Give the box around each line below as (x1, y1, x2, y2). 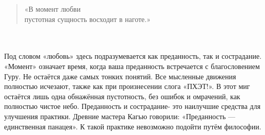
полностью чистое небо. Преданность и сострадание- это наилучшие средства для (4, 101, 261, 111)
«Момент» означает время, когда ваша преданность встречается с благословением (4, 60, 260, 71)
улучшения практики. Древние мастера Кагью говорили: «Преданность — (4, 110, 235, 121)
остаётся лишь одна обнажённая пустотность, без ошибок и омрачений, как (4, 91, 240, 101)
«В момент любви (24, 4, 81, 14)
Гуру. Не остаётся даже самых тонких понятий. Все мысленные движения (4, 71, 236, 81)
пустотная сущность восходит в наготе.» (24, 13, 151, 24)
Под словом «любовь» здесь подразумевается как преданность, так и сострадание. (4, 51, 262, 61)
